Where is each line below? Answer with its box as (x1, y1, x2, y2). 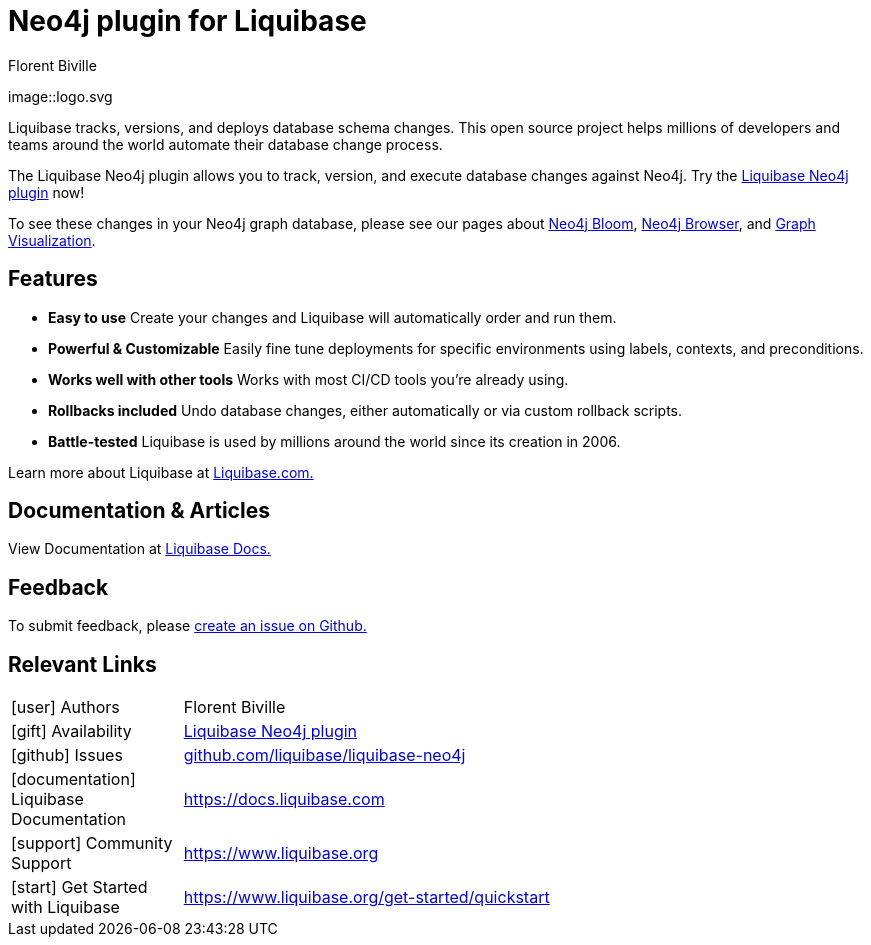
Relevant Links (8, 651, 157, 677)
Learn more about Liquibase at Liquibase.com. (8, 463, 314, 481)
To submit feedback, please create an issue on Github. (8, 617, 367, 635)
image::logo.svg (8, 87, 113, 105)
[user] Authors (11, 697, 120, 718)
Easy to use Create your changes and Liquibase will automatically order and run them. (48, 308, 617, 326)
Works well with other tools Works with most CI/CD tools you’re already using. (48, 370, 569, 388)
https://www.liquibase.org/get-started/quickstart (183, 887, 550, 908)
